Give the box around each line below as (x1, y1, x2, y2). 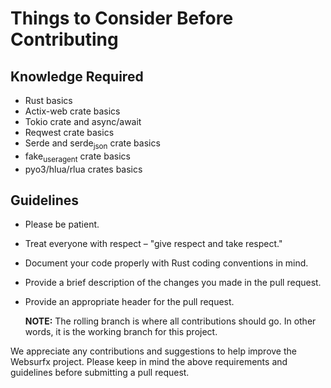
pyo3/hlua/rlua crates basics (24, 163, 143, 175)
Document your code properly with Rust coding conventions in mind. (24, 257, 309, 269)
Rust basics (24, 95, 73, 106)
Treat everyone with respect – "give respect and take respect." (24, 238, 283, 250)
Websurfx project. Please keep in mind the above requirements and (10, 356, 288, 368)
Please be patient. (24, 218, 100, 231)
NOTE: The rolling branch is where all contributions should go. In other (24, 315, 317, 327)
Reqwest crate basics (24, 127, 115, 138)
